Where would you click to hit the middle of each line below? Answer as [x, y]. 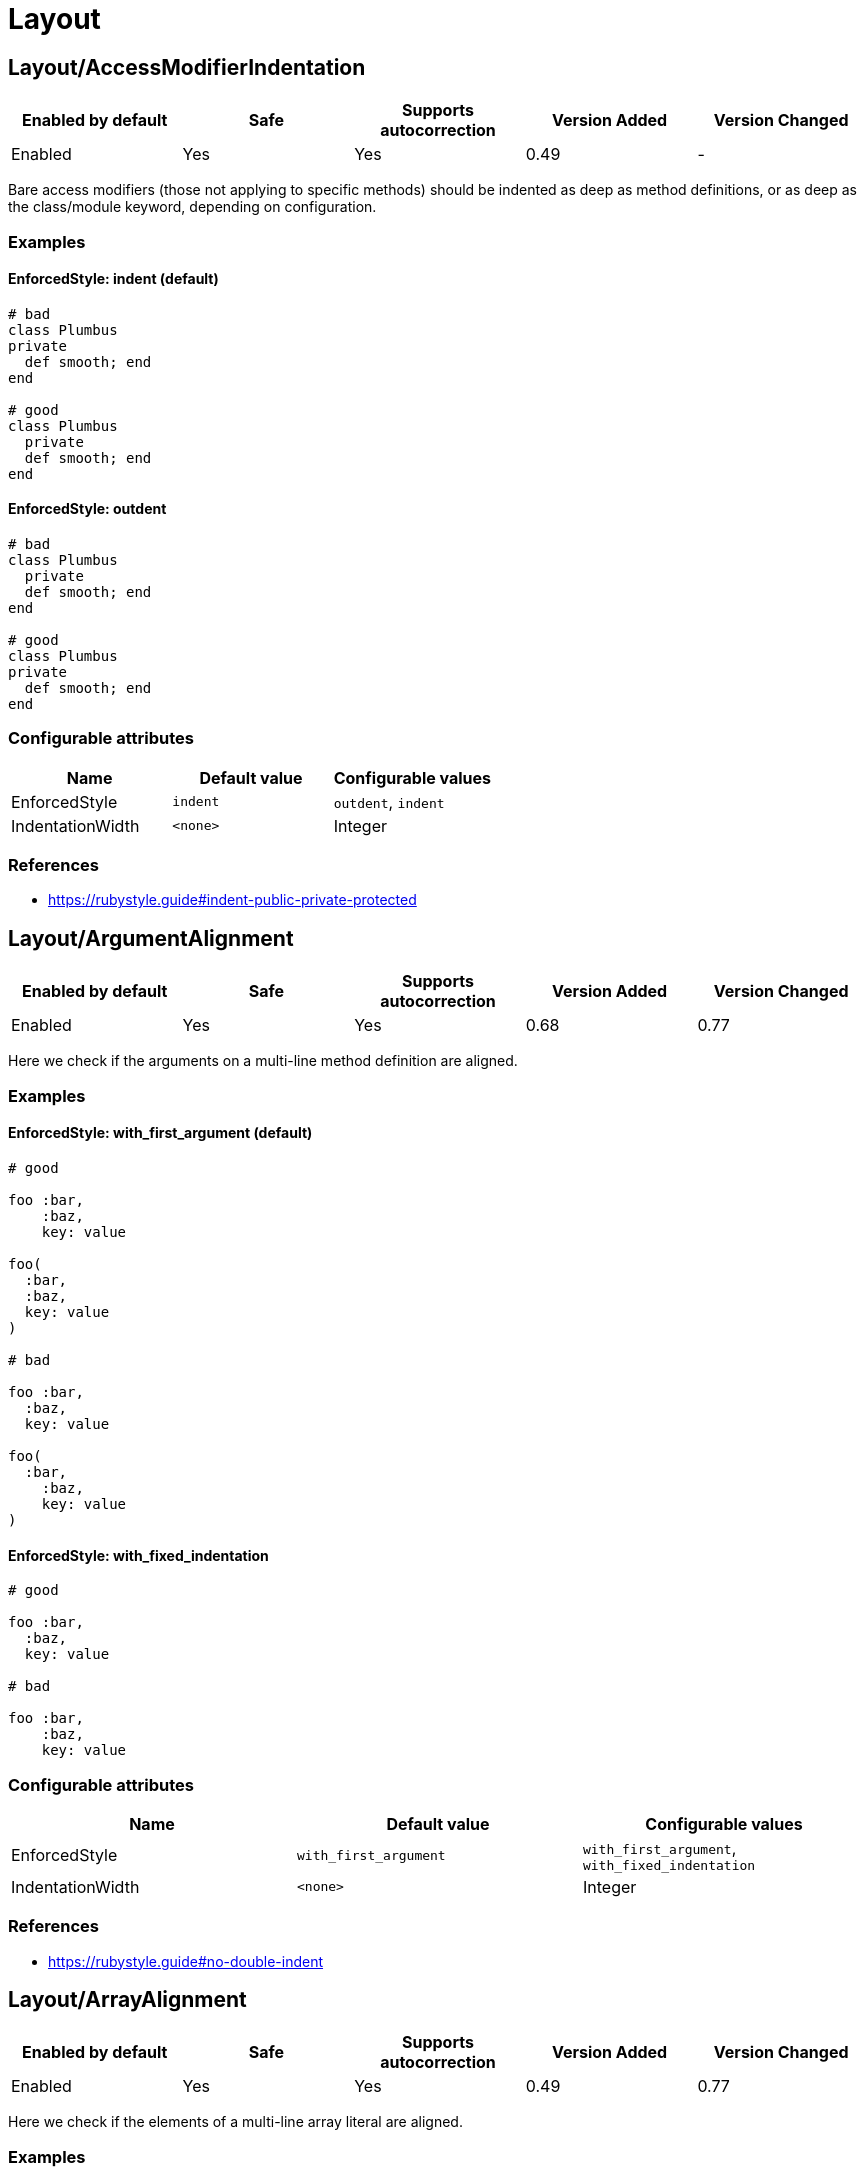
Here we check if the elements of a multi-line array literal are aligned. [235, 2122]
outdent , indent [389, 801]
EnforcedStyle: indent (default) [113, 279]
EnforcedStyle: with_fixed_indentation [138, 1555]
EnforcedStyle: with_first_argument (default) [160, 1133]
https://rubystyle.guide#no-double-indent [186, 1961]
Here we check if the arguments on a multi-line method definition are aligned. [263, 1061]
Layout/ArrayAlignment [127, 2000]
